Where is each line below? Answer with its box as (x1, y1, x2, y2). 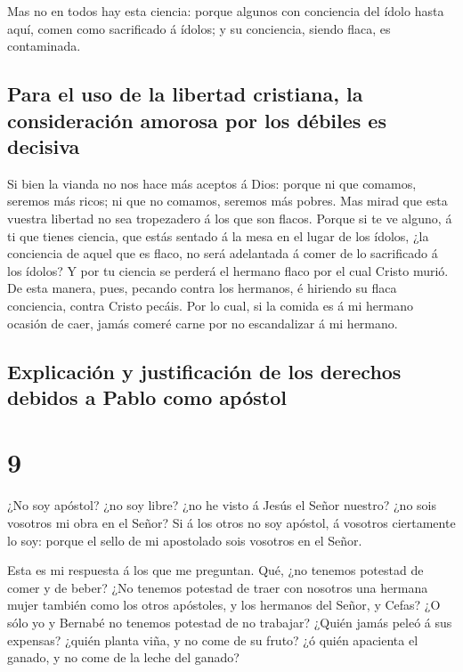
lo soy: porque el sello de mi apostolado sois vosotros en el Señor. (7, 530, 362, 549)
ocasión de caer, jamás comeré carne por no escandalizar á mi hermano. (7, 313, 398, 332)
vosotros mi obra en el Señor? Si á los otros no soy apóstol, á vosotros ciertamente (7, 514, 456, 531)
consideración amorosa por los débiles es (7, 106, 386, 134)
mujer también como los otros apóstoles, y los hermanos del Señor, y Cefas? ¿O (7, 595, 441, 614)
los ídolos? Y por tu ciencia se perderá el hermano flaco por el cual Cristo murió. (7, 261, 449, 279)
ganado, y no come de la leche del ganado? (7, 648, 240, 667)
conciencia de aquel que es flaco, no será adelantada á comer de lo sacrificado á (7, 244, 438, 263)
